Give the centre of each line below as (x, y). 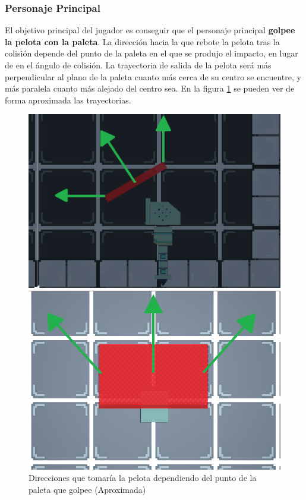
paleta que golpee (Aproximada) (87, 490)
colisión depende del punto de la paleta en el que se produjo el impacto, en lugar (152, 53)
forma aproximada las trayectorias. (68, 100)
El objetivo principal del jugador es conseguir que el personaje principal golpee (150, 30)
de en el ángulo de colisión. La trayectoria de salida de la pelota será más (138, 65)
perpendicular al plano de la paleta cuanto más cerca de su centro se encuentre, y (153, 76)
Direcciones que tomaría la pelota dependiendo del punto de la (143, 478)
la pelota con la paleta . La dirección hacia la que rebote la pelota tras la (142, 41)
